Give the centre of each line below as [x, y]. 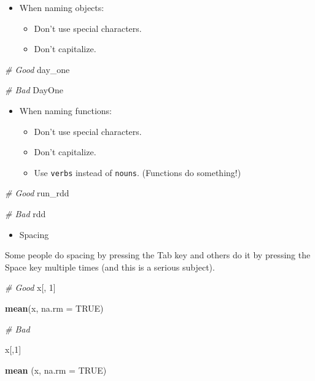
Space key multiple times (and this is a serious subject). [110, 267]
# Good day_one [37, 69]
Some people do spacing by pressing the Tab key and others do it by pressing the [158, 255]
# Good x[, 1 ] [30, 287]
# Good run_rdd [37, 193]
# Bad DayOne [34, 90]
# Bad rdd [25, 214]
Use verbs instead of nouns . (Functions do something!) [138, 172]
